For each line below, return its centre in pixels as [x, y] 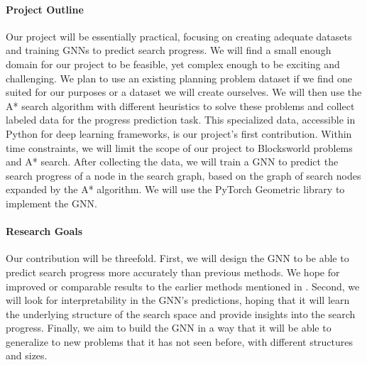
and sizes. [27, 355]
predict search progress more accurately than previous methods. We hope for [173, 272]
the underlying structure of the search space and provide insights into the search [181, 314]
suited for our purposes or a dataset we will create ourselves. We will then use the [184, 92]
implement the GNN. [51, 203]
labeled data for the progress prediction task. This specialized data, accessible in [181, 120]
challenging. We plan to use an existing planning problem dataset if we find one [179, 78]
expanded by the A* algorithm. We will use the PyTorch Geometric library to [175, 189]
